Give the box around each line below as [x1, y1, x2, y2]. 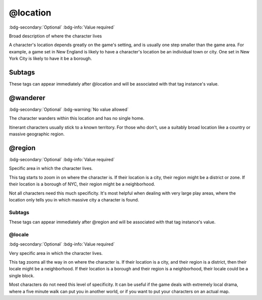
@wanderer [9, 94, 46, 102]
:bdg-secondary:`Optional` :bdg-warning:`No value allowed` [9, 106, 129, 112]
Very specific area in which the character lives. [9, 250, 103, 256]
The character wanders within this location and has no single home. [9, 116, 145, 121]
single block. [9, 272, 35, 279]
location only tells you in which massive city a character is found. [9, 197, 139, 202]
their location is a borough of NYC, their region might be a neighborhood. [9, 181, 155, 187]
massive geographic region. [9, 131, 65, 137]
